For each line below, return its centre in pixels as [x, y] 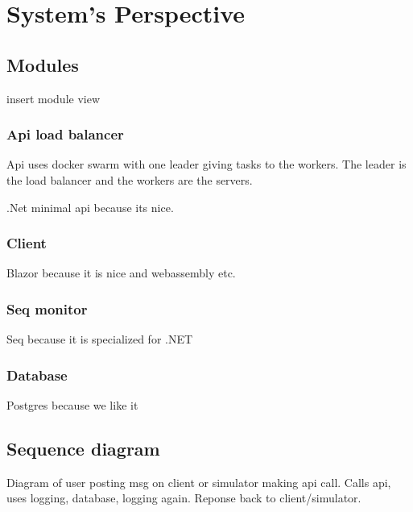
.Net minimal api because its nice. [90, 207]
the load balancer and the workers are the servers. [130, 179]
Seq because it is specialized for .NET [100, 339]
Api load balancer [65, 134]
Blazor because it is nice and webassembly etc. [121, 273]
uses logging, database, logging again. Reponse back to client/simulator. [184, 498]
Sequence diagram [83, 448]
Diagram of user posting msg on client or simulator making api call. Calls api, [199, 482]
